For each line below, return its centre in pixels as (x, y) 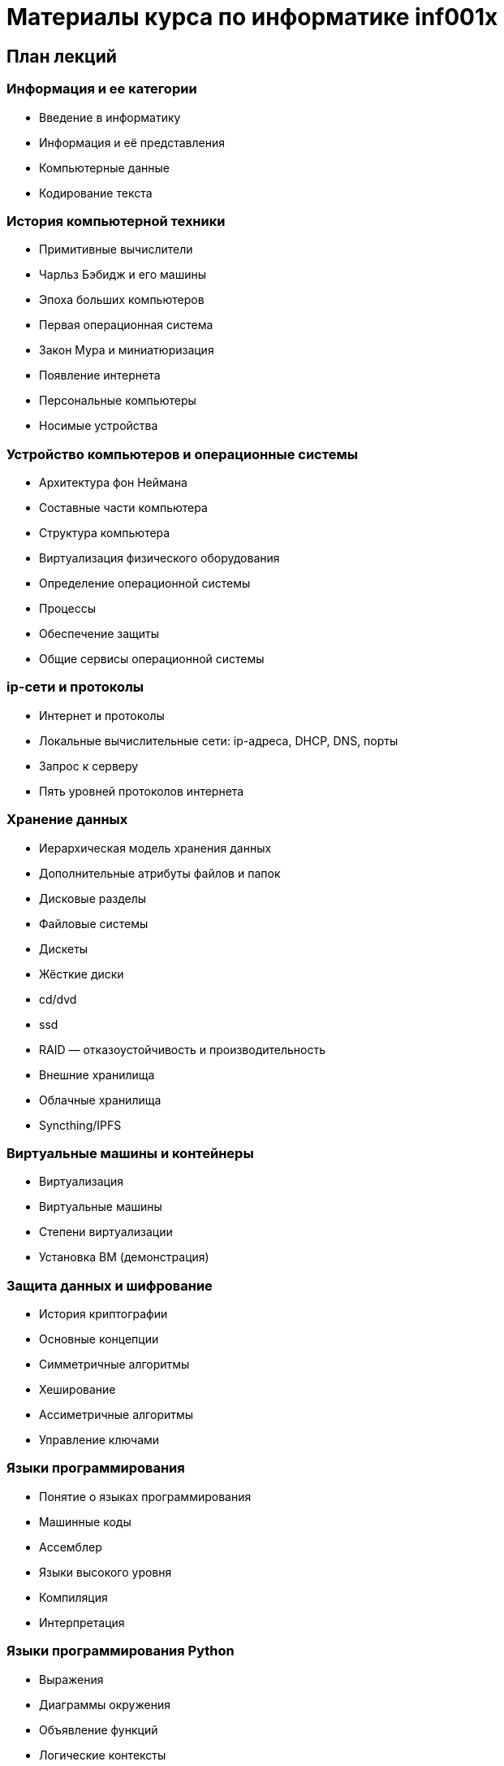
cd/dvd (58, 999)
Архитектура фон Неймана (113, 483)
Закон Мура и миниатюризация (127, 350)
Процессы (67, 609)
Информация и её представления (132, 142)
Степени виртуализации (106, 1232)
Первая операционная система (126, 325)
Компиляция (73, 1597)
